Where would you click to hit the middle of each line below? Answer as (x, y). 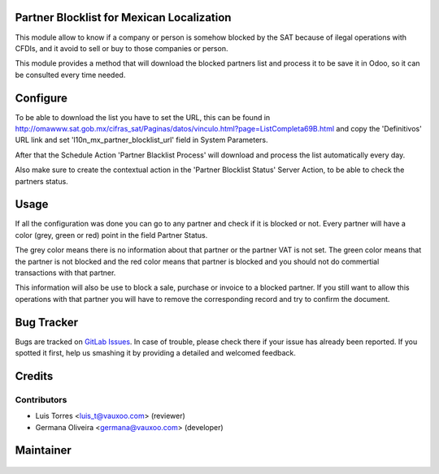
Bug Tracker (47, 322)
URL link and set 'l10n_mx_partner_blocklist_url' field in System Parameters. (141, 140)
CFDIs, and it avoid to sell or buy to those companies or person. (122, 48)
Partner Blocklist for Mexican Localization (123, 17)
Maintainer (43, 450)
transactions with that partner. (65, 273)
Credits (34, 376)
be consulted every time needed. (70, 75)
